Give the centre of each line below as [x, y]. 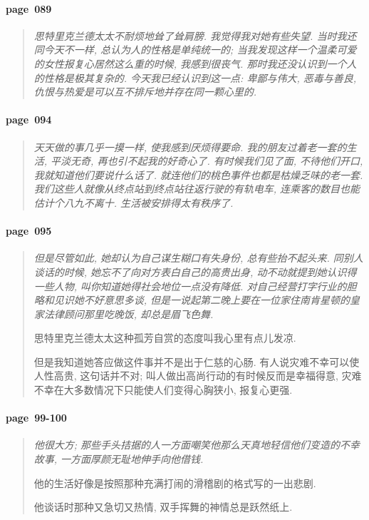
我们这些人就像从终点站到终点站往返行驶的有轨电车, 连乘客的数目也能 [197, 189]
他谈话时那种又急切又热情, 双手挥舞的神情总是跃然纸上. [163, 507]
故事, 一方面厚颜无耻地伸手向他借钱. [119, 459]
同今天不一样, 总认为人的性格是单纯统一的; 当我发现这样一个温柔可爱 [195, 50]
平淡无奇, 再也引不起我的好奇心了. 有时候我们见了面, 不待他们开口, [207, 161]
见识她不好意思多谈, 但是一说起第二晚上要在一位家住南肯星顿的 [202, 300]
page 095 [29, 231]
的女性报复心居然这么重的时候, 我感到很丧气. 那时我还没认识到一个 [190, 63]
